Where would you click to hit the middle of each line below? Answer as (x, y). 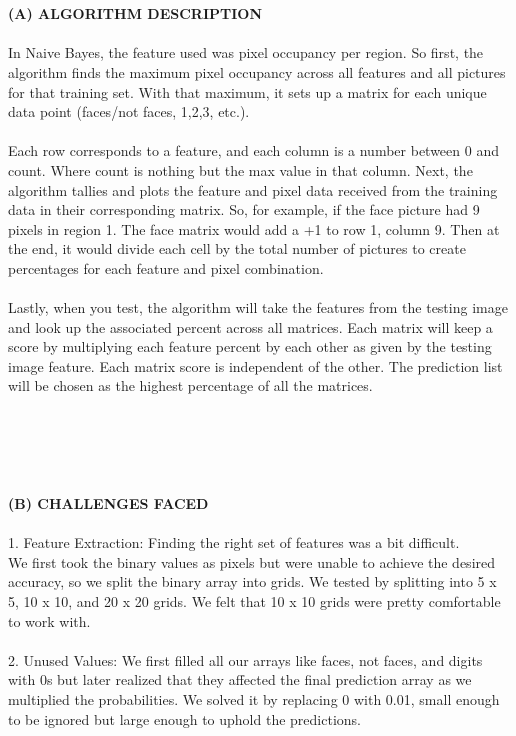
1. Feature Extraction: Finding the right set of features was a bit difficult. (234, 542)
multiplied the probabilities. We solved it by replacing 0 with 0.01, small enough (254, 698)
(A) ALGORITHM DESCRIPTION (135, 13)
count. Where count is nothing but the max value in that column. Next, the (240, 169)
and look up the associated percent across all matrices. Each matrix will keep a (250, 326)
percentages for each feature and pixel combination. (166, 267)
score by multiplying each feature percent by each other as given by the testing (250, 346)
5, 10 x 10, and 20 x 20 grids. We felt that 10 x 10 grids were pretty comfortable (254, 601)
